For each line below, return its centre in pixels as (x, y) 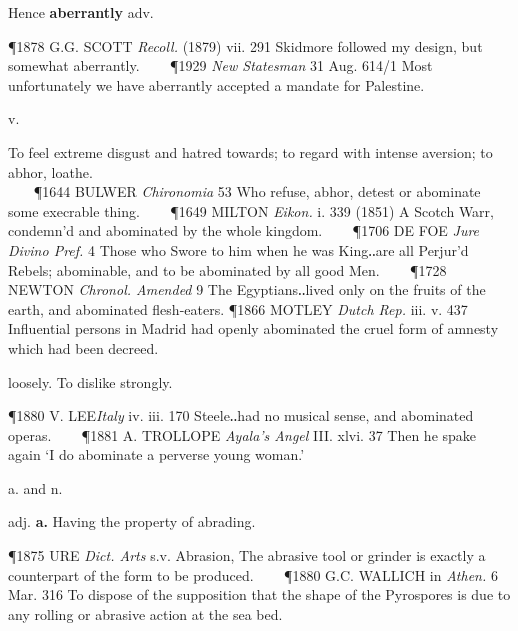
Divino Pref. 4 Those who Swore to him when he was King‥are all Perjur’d (238, 249)
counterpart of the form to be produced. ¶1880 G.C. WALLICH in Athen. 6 (253, 574)
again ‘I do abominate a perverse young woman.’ (156, 454)
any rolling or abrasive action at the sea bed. (145, 613)
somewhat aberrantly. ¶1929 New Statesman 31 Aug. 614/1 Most (220, 65)
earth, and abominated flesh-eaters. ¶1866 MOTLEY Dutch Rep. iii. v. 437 (238, 308)
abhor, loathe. (50, 171)
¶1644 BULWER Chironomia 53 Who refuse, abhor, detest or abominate (257, 191)
